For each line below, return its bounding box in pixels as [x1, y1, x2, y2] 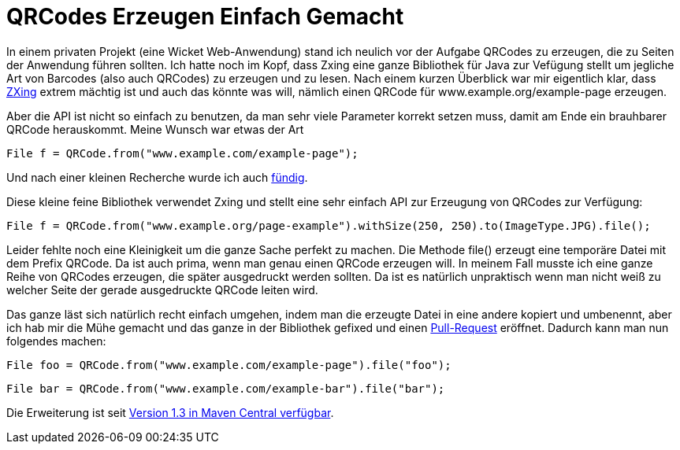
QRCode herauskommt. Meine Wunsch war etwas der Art [6, 122, 304, 136]
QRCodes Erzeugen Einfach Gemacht [6, 3, 404, 30]
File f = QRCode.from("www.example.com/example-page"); [6, 146, 359, 160]
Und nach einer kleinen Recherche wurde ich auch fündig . [6, 170, 308, 184]
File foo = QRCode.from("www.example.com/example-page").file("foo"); [6, 358, 451, 371]
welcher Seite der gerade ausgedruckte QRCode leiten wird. [6, 282, 318, 297]
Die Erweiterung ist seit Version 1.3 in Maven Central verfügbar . [6, 405, 334, 419]
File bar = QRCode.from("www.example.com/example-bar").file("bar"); [6, 382, 445, 395]
